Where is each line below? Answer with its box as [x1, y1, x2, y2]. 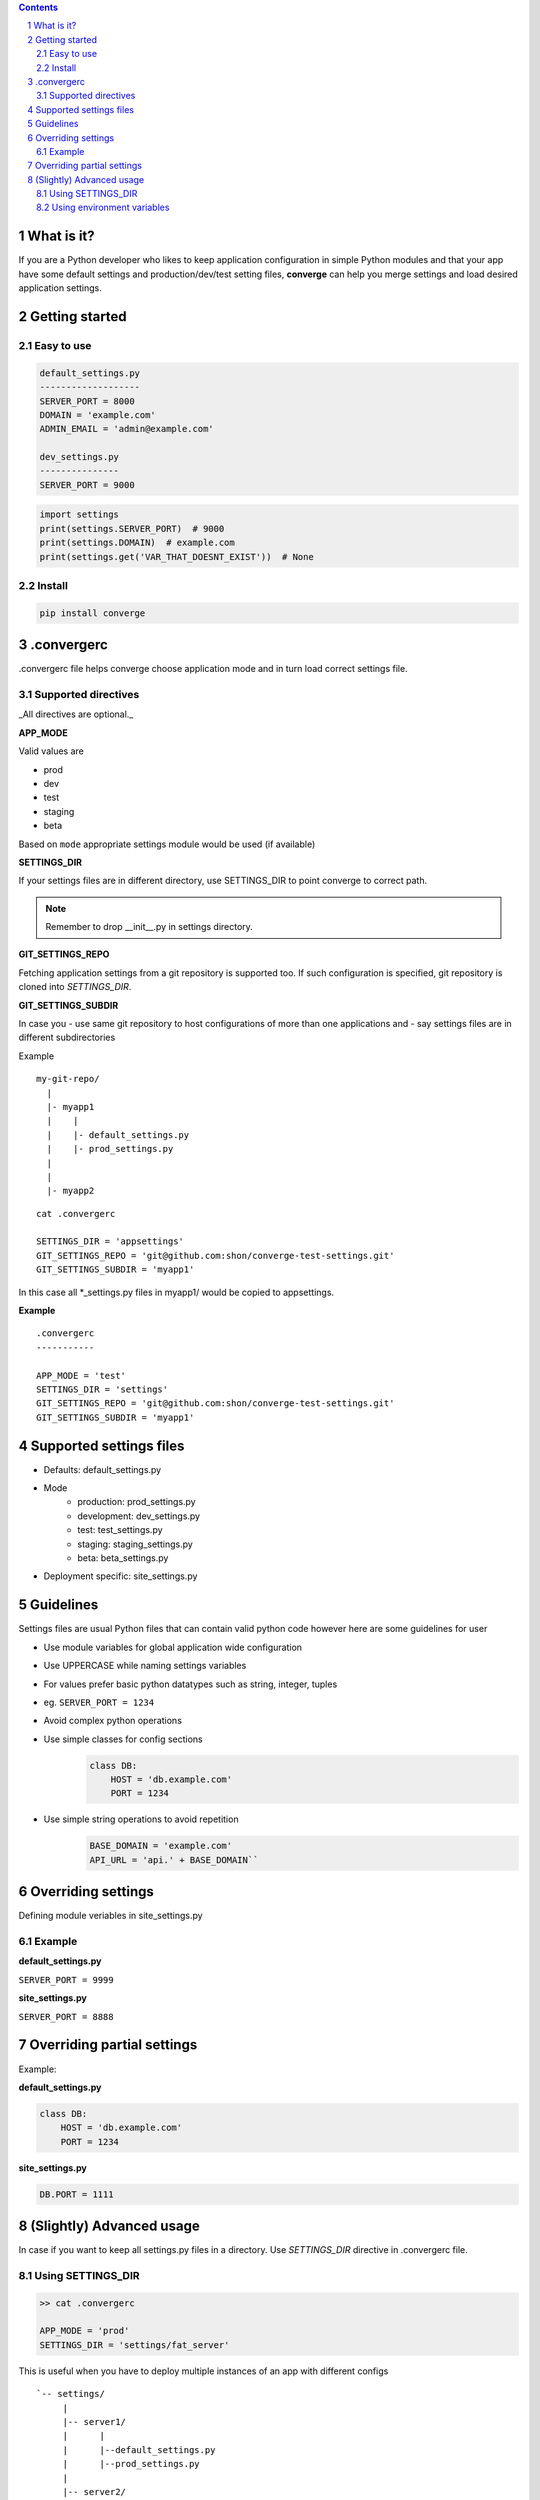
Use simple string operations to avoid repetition [43, 1813, 239, 1825]
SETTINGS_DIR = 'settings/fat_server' [39, 2339, 230, 2350]
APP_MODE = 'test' [36, 1370, 127, 1381]
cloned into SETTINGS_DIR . [18, 981, 132, 993]
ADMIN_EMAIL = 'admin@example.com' [39, 423, 214, 435]
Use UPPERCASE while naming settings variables [43, 1660, 247, 1672]
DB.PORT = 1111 [39, 2188, 114, 2200]
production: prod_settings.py [77, 1496, 196, 1508]
